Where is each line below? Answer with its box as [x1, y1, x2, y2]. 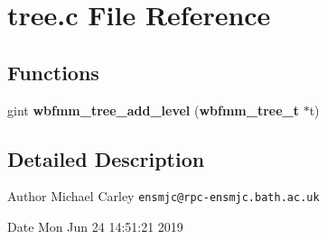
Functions [7, 58, 99, 86]
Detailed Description [7, 144, 205, 172]
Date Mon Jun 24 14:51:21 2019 [7, 217, 183, 236]
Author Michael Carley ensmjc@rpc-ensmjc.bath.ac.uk [7, 187, 320, 206]
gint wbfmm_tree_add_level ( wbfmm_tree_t [7, 100, 299, 119]
